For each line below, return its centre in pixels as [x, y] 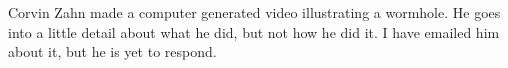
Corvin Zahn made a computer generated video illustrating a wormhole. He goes [254, 12]
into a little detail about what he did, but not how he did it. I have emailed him [254, 31]
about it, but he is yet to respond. [112, 51]
